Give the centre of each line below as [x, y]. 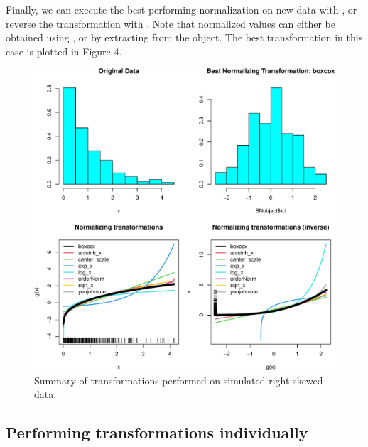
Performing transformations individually [157, 432]
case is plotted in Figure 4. [64, 51]
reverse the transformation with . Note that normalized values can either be [171, 23]
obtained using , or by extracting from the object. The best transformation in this [184, 37]
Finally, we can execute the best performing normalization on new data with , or [182, 9]
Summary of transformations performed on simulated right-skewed [179, 380]
